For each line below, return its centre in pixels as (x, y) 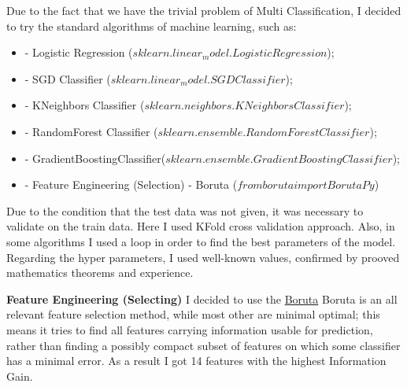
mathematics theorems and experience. (100, 273)
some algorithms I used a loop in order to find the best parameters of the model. (201, 241)
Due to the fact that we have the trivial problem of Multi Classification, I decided (204, 10)
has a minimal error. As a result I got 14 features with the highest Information (196, 361)
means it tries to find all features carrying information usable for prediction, (190, 329)
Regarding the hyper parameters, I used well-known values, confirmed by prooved (203, 257)
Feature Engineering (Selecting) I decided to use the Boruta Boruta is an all (202, 299)
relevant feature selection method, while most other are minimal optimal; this (193, 314)
